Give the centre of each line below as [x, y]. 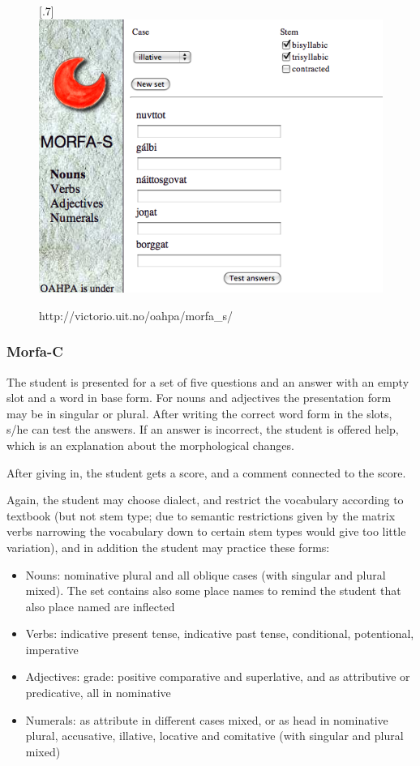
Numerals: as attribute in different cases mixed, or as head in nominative [207, 719]
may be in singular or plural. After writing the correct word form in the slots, [199, 413]
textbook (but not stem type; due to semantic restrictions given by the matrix [201, 515]
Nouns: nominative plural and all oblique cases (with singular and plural [206, 574]
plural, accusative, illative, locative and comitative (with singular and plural [214, 736]
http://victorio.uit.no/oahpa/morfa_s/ [136, 315]
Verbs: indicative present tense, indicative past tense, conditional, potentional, [220, 633]
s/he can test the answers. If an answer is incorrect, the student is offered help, [203, 429]
